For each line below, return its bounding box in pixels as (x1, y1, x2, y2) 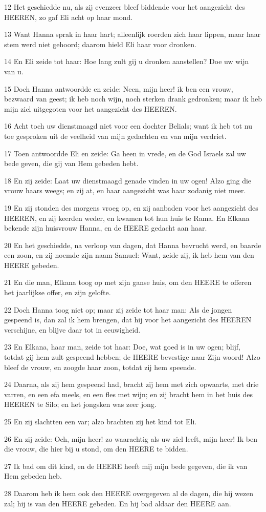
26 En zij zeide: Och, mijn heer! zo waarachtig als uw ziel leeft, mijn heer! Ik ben (4, 433, 258, 444)
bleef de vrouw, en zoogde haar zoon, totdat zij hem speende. (4, 361, 196, 372)
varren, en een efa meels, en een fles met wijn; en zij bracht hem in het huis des (4, 388, 253, 399)
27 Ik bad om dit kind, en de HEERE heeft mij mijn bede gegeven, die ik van (4, 460, 248, 471)
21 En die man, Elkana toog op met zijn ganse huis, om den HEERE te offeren (4, 277, 252, 288)
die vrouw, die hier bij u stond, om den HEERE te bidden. (4, 443, 188, 454)
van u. (4, 66, 24, 76)
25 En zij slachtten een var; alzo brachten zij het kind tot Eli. (4, 416, 197, 426)
